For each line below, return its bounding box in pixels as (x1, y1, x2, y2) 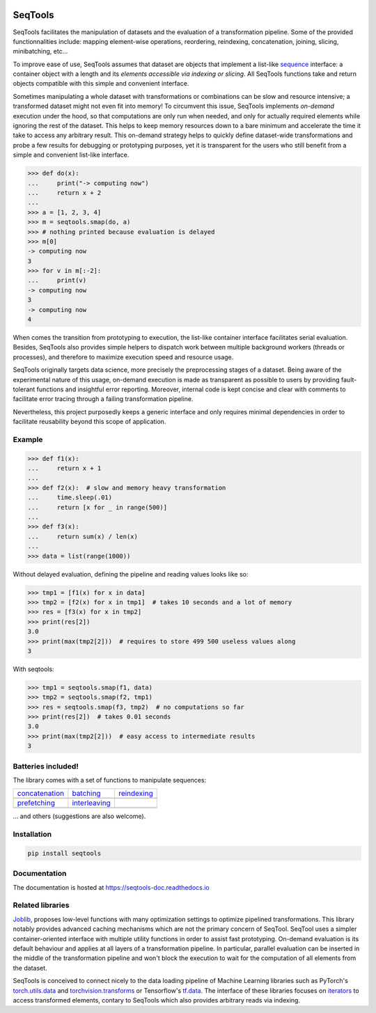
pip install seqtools (27, 849, 102, 857)
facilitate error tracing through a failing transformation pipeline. (13, 395, 194, 403)
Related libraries (13, 900, 70, 910)
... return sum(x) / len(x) (27, 533, 139, 540)
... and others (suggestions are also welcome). (13, 812, 146, 821)
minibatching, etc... (13, 47, 68, 56)
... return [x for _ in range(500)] (27, 503, 167, 511)
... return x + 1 (27, 464, 102, 473)
